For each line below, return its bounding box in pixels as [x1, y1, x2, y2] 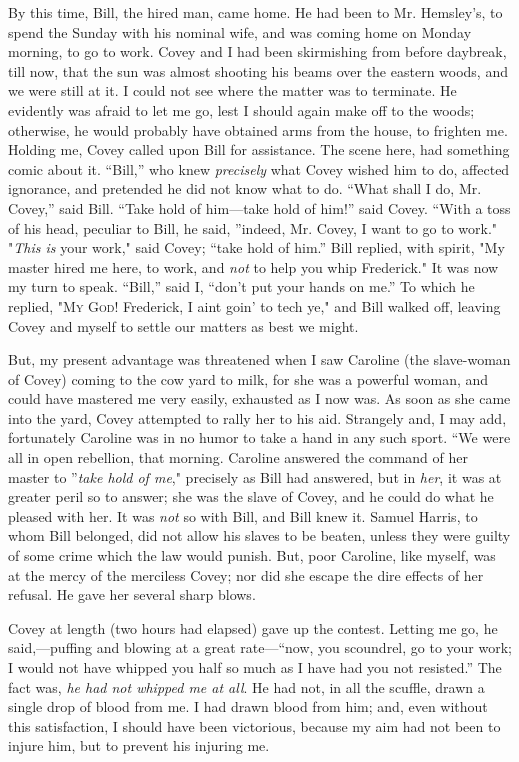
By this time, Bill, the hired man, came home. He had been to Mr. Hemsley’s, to [8, 2, 503, 22]
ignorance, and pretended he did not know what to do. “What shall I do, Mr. [8, 178, 482, 199]
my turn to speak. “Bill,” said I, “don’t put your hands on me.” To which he [8, 276, 475, 297]
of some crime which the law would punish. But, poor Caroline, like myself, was [8, 545, 496, 566]
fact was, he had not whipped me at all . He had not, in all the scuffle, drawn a [8, 676, 485, 697]
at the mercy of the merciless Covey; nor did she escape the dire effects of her [8, 564, 484, 585]
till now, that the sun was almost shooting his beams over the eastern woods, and [8, 60, 508, 81]
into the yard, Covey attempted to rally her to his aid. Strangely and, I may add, [8, 407, 507, 428]
